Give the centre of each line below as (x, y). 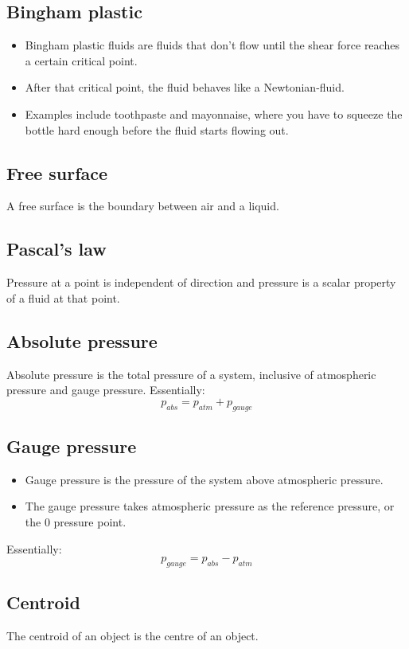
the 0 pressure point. (76, 521)
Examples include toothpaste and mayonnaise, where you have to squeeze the (214, 113)
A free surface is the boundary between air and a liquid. (143, 206)
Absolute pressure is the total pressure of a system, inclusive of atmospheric (191, 374)
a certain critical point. (81, 60)
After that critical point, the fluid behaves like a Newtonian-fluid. (185, 87)
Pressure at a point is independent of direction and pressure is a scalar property (201, 282)
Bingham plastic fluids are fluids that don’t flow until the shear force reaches (212, 45)
